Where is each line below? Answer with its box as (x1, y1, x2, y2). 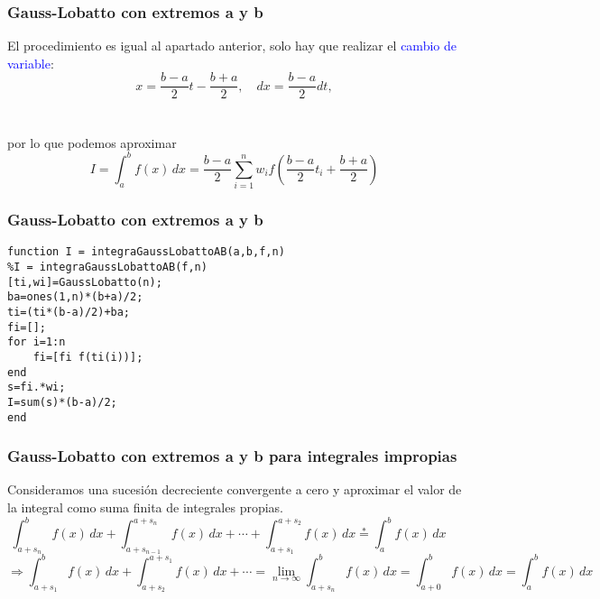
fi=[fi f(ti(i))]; (32, 350, 143, 364)
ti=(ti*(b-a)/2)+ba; (7, 305, 131, 318)
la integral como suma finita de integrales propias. (7, 497, 284, 516)
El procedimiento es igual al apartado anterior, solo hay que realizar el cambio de (7, 36, 457, 55)
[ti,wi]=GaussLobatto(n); (7, 275, 162, 289)
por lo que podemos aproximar (7, 133, 177, 152)
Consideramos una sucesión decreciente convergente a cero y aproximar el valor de (7, 480, 462, 499)
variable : (7, 53, 54, 72)
